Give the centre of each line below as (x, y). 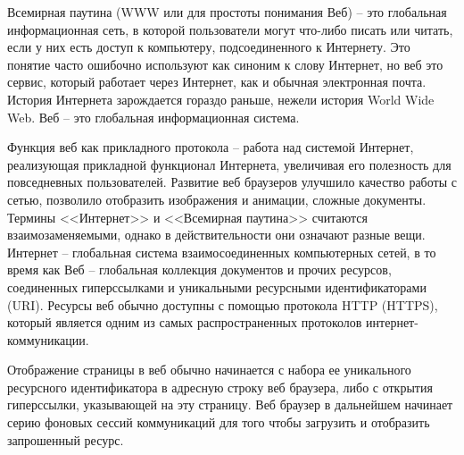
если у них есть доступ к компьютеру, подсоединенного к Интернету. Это (209, 47)
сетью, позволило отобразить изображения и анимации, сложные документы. (217, 199)
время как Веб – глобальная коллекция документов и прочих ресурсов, (199, 270)
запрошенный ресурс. (66, 439)
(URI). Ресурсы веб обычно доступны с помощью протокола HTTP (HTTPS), (223, 304)
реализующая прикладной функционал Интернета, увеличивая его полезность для (229, 164)
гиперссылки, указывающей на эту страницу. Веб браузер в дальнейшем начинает (230, 404)
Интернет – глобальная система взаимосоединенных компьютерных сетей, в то (222, 252)
